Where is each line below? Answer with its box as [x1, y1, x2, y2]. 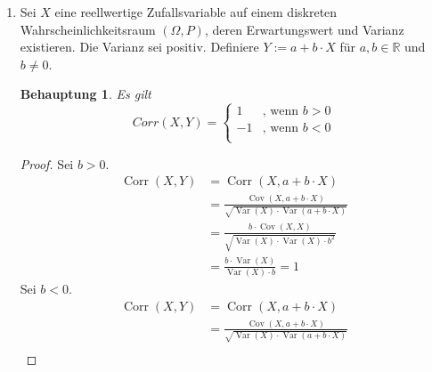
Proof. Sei [20, 154, 74, 173]
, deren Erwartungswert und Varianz [204, 20, 404, 38]
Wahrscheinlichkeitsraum [20, 20, 156, 38]
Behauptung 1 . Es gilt [20, 85, 151, 103]
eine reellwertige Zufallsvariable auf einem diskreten [54, 3, 338, 20]
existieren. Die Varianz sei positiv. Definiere [20, 37, 259, 56]
